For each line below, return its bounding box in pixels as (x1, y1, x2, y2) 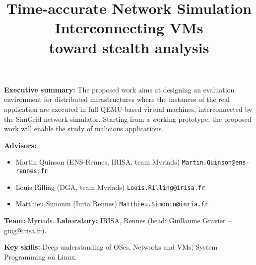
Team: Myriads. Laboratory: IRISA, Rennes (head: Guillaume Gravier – (4, 215, 232, 225)
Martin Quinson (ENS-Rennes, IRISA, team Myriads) (15, 157, 180, 167)
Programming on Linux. (4, 251, 77, 262)
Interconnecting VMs (55, 17, 203, 38)
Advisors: (4, 140, 37, 150)
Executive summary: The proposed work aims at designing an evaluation (4, 84, 235, 94)
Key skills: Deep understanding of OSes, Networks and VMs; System (4, 242, 218, 252)
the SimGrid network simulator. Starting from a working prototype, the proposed (4, 113, 252, 124)
